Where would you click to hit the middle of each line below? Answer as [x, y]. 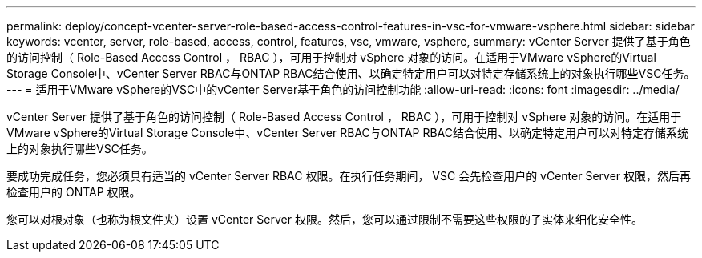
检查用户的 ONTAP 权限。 [74, 192]
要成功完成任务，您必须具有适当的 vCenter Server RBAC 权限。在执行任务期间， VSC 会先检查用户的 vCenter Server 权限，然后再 [349, 176]
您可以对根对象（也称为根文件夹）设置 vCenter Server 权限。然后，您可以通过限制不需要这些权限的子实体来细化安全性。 [325, 219]
